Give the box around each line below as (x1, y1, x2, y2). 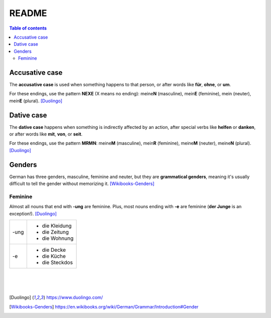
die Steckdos (42, 259, 73, 266)
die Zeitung (42, 229, 69, 236)
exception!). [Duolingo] (9, 211, 57, 217)
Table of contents (9, 25, 47, 31)
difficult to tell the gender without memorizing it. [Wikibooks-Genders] (9, 181, 155, 187)
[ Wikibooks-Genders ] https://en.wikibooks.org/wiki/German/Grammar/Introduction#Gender (9, 303, 199, 309)
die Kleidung (42, 222, 72, 229)
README (9, 8, 47, 19)
